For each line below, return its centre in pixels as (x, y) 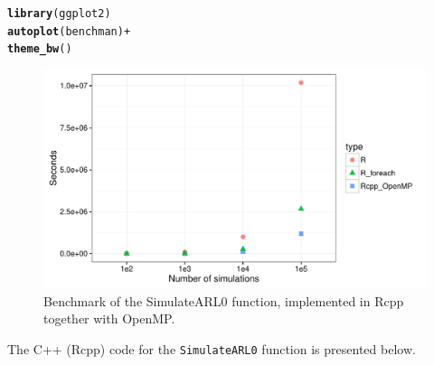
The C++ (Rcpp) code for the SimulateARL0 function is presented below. (212, 348)
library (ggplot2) (59, 14)
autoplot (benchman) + (69, 31)
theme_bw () (40, 49)
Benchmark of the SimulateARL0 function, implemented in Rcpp (224, 300)
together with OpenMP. (109, 318)
